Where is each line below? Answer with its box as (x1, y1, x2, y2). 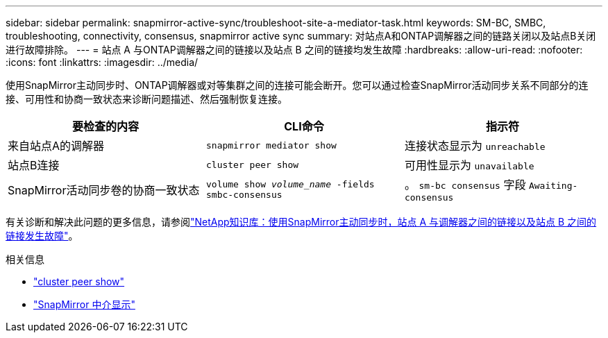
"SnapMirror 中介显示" (33, 298, 135, 310)
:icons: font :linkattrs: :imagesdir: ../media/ (6, 56, 199, 68)
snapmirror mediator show (205, 140, 337, 151)
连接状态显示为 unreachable (404, 139, 546, 153)
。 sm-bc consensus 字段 (404, 178, 526, 192)
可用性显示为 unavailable (404, 158, 534, 172)
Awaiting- (528, 180, 578, 191)
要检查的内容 (71, 119, 139, 133)
